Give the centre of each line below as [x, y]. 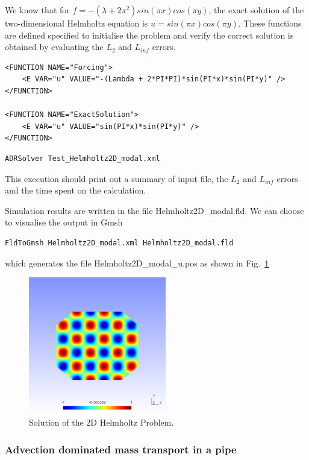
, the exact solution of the [256, 10]
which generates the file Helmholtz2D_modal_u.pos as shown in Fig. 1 [137, 263]
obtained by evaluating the [54, 47]
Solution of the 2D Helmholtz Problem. [101, 422]
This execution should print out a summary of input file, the [117, 178]
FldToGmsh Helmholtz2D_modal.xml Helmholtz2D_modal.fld [119, 243]
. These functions [270, 23]
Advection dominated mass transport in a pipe [121, 449]
